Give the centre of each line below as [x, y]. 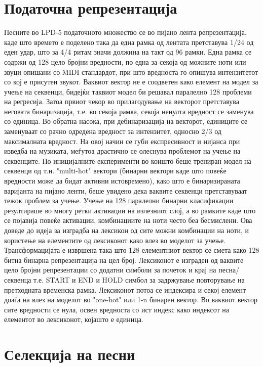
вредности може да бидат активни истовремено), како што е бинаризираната [122, 181]
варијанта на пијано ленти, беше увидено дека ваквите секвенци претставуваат [126, 190]
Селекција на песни [70, 354]
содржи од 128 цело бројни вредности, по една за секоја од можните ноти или [125, 61]
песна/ [229, 270]
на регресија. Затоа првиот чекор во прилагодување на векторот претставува [122, 101]
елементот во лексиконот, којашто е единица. [74, 319]
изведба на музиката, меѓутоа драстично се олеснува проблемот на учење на [122, 151]
